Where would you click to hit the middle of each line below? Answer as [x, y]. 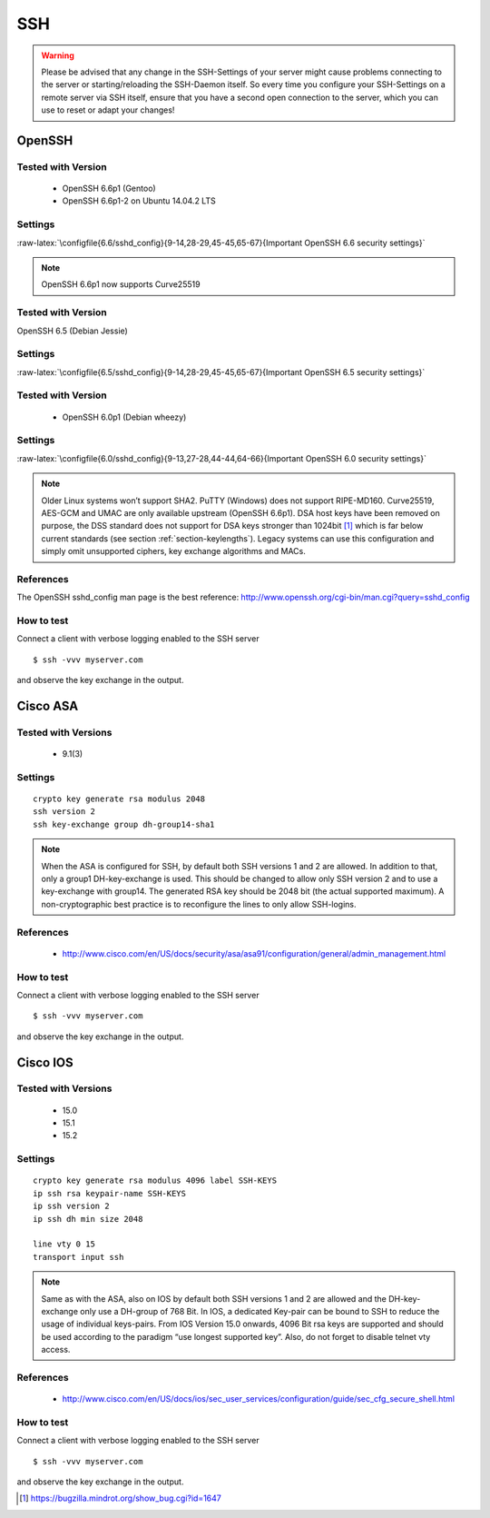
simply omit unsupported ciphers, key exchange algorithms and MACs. [173, 551]
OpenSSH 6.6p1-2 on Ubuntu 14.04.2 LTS [139, 201]
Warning [58, 55]
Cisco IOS [45, 1062]
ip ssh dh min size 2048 [88, 1219]
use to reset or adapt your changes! [108, 110]
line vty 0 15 [64, 1244]
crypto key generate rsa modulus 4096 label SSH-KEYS [155, 1181]
